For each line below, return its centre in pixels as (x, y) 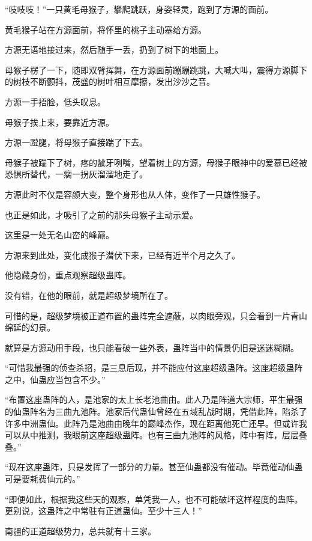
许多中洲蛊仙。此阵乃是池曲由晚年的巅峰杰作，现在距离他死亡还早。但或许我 (156, 423)
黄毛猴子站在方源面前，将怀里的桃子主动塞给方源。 (106, 29)
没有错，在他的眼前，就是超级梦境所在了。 (89, 295)
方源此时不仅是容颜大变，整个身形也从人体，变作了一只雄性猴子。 (135, 194)
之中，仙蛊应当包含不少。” (55, 379)
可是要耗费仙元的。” (43, 479)
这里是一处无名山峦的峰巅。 (59, 235)
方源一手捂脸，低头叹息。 (55, 101)
